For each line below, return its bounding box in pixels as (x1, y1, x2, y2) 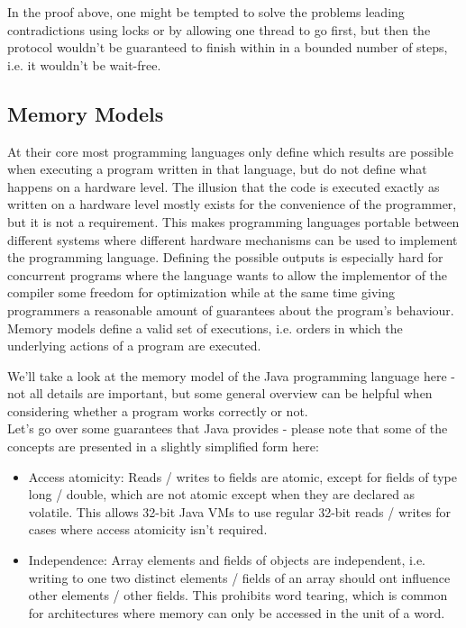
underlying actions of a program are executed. (7, 336, 261, 355)
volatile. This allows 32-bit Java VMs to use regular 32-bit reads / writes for (28, 502, 452, 521)
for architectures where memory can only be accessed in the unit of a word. (28, 603, 445, 622)
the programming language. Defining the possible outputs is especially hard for (7, 248, 443, 267)
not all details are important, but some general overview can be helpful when (7, 384, 433, 403)
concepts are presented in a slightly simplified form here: (7, 437, 319, 456)
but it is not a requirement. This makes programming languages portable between (7, 212, 460, 231)
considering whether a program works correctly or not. (7, 401, 308, 420)
